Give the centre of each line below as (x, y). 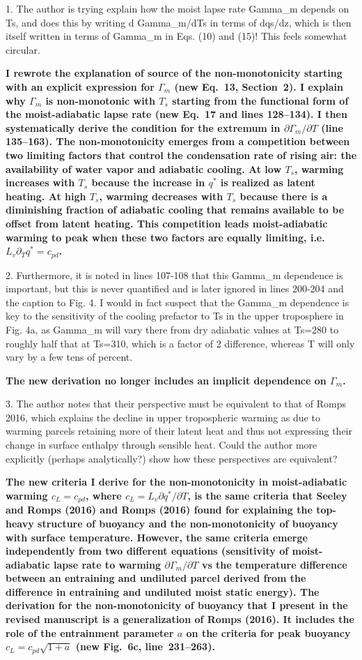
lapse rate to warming (108, 564)
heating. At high (46, 196)
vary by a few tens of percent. (69, 357)
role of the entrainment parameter (90, 632)
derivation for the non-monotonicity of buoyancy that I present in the (177, 605)
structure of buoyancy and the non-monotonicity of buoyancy (188, 523)
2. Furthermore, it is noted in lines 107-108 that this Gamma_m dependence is (174, 275)
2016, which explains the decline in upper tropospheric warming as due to (163, 417)
